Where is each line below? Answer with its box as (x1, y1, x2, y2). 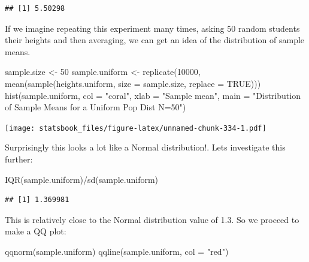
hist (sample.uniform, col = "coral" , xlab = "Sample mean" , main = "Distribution (5, 89, 301, 101)
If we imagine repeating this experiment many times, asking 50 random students (5, 22, 300, 34)
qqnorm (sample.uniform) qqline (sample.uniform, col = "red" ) (5, 245, 229, 257)
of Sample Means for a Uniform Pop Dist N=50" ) (5, 101, 186, 113)
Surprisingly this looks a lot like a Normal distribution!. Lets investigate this (5, 141, 286, 153)
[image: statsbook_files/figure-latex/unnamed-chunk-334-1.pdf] (5, 124, 266, 132)
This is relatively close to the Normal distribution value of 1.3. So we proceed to (5, 213, 299, 225)
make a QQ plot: (5, 225, 66, 237)
